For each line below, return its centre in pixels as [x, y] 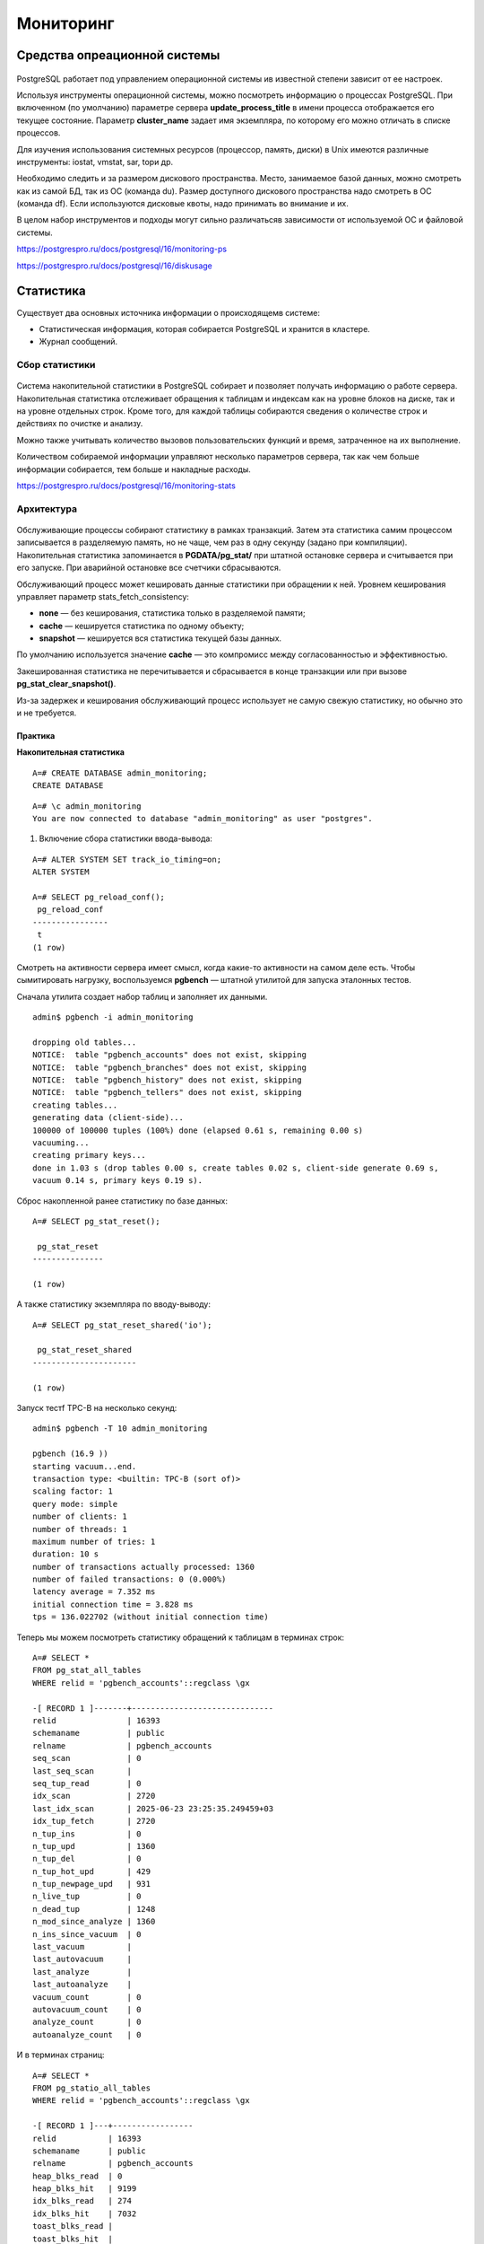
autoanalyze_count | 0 [87, 2034]
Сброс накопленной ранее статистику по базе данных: [122, 1201]
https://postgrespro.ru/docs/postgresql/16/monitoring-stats [126, 486]
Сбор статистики [56, 365]
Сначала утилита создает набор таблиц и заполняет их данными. [142, 996]
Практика [36, 736]
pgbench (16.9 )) [70, 1454]
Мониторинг [66, 23]
